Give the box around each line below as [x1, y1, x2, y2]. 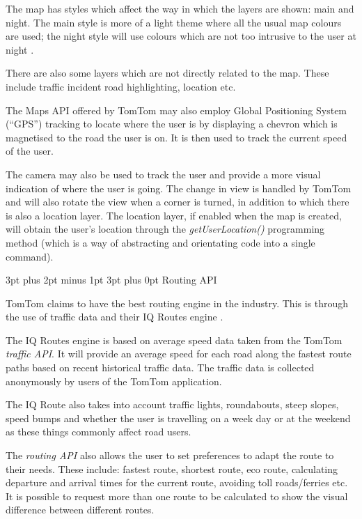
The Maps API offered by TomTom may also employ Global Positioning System [6, 102, 347, 117]
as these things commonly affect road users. [6, 424, 191, 439]
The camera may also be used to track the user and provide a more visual [6, 166, 321, 181]
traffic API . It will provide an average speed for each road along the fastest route [6, 346, 352, 361]
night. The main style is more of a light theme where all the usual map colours [6, 15, 342, 29]
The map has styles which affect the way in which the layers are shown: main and [6, 1, 354, 15]
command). [6, 249, 54, 263]
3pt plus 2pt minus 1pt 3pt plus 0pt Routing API [6, 272, 217, 287]
